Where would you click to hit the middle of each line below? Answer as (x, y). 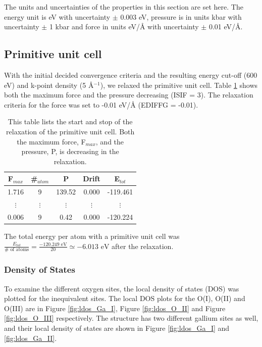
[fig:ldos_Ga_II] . (31, 338)
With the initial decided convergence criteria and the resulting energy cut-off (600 (131, 75)
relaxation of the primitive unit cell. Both (70, 131)
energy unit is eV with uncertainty (57, 16)
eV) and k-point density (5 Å (49, 85)
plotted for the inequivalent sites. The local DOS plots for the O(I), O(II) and (125, 298)
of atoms (20, 250)
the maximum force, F (51, 141)
